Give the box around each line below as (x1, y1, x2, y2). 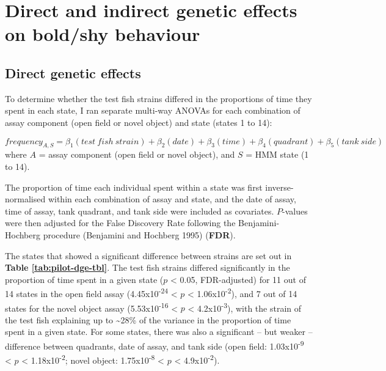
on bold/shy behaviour (5, 21, 200, 46)
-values (282, 204, 308, 217)
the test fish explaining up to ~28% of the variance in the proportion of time (5, 313, 291, 326)
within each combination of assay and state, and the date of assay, (48, 193, 296, 205)
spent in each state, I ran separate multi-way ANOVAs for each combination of (5, 104, 300, 117)
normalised (5, 193, 46, 205)
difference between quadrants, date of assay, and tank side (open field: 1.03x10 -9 (5, 337, 304, 352)
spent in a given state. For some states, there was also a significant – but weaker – (5, 325, 313, 338)
